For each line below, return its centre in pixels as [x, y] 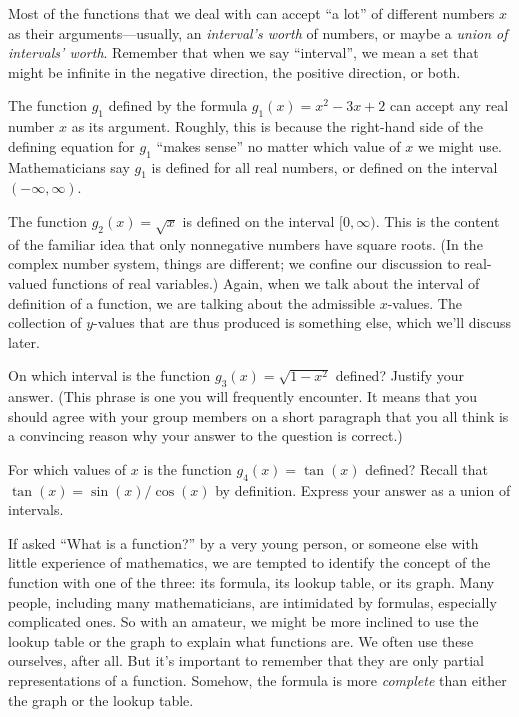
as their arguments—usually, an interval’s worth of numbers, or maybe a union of [258, 32]
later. [24, 341]
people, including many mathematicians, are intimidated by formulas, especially [252, 601]
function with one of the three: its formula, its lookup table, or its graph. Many [251, 582]
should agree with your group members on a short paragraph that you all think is [258, 415]
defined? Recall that [426, 468]
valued [28, 282]
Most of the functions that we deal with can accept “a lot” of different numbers [251, 13]
